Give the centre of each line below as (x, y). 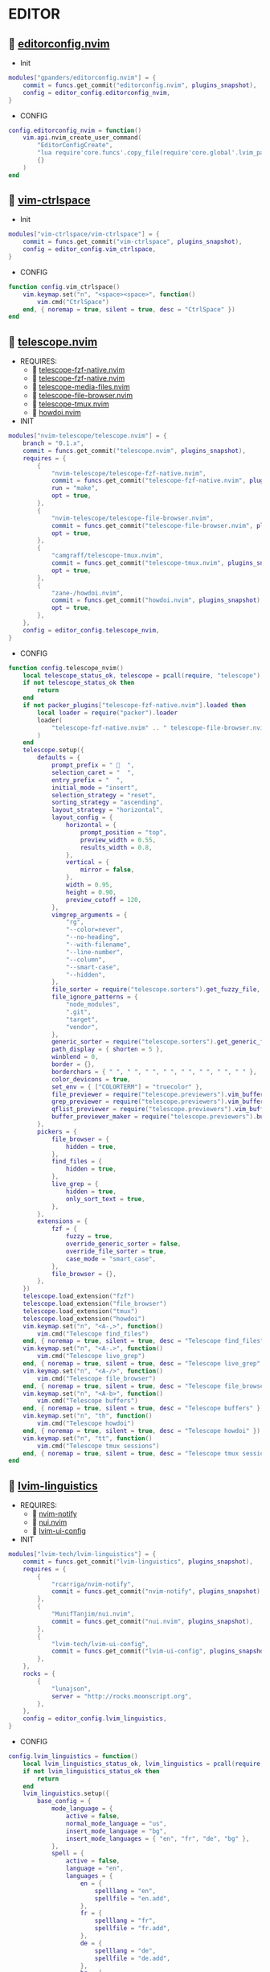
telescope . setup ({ (53, 750)
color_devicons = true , (91, 1079)
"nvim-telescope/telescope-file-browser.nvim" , (133, 518)
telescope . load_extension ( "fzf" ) (79, 1296)
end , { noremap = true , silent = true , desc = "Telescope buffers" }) (143, 1409)
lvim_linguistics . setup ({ (66, 1794)
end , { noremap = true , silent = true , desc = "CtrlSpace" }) (129, 309)
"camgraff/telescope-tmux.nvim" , (107, 556)
